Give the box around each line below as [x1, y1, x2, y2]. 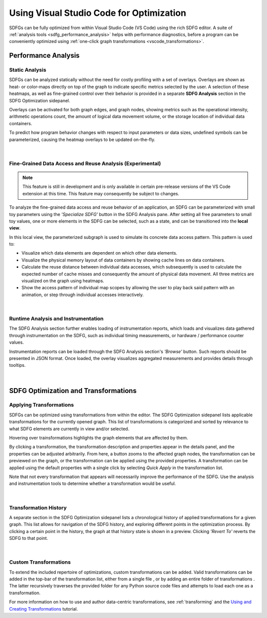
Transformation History [9, 504, 67, 511]
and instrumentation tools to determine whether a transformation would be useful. [9, 481, 176, 486]
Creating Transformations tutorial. [9, 606, 78, 612]
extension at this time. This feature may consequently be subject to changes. [22, 190, 179, 196]
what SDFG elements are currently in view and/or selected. [9, 426, 130, 432]
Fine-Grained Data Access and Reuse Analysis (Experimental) [9, 160, 161, 167]
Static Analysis [9, 67, 46, 74]
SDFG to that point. [9, 535, 48, 541]
